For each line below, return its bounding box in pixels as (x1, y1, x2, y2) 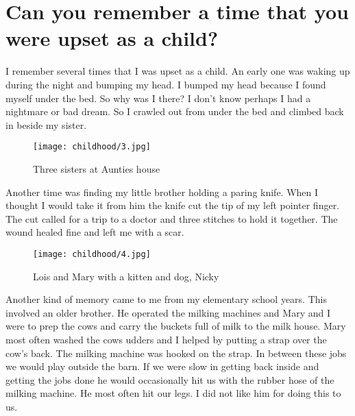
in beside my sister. (5, 117, 87, 132)
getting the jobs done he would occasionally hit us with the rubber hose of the (5, 372, 334, 387)
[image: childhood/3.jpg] (33, 142, 151, 152)
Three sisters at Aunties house (33, 161, 160, 175)
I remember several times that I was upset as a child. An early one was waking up (5, 64, 350, 78)
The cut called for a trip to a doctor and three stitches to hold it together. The (5, 211, 338, 225)
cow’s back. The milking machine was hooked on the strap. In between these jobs (5, 345, 347, 360)
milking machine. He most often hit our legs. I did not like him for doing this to (5, 386, 341, 400)
